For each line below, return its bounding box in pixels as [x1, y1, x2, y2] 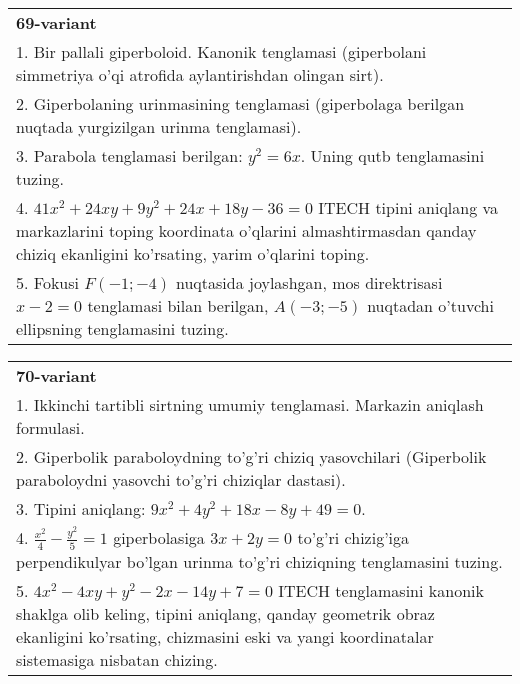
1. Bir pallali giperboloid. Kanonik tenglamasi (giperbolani [16, 40, 427, 63]
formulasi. [16, 416, 85, 439]
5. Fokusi [16, 271, 79, 294]
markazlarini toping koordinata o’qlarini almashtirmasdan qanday [16, 219, 477, 242]
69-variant [16, 11, 97, 34]
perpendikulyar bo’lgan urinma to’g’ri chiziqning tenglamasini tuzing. [16, 549, 503, 573]
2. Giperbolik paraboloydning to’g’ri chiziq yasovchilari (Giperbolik [16, 445, 487, 468]
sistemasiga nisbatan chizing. [16, 647, 218, 671]
